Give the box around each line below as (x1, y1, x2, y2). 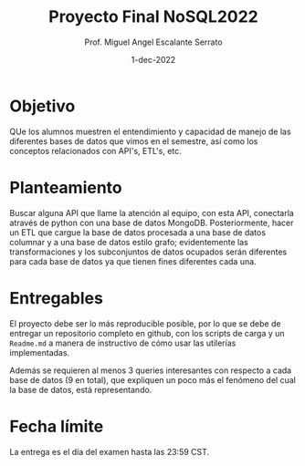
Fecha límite (9, 416, 104, 437)
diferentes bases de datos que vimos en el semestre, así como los (9, 135, 258, 147)
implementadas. (9, 347, 70, 357)
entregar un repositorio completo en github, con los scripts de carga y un (9, 327, 285, 338)
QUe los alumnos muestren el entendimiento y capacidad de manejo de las (9, 126, 291, 137)
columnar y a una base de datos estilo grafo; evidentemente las (9, 236, 248, 247)
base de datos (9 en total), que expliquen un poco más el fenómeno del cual (9, 374, 297, 385)
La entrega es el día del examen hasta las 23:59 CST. (9, 446, 210, 457)
